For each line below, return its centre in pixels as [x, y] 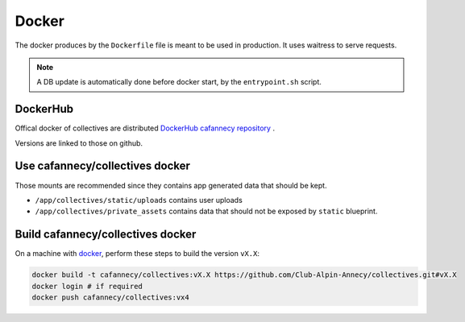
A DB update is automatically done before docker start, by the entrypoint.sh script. [179, 82]
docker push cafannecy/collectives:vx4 [110, 297]
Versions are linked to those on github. [79, 143]
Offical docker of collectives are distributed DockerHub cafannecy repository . [145, 128]
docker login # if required [87, 286]
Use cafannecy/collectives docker [103, 166]
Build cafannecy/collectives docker [106, 235]
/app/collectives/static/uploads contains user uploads [139, 200]
